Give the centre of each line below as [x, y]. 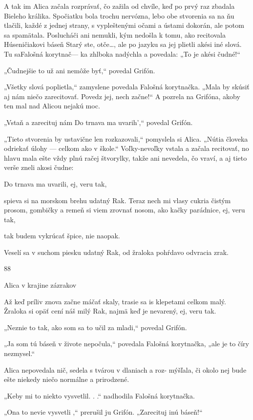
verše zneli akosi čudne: [39, 167]
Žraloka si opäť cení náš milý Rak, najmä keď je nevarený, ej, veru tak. [110, 311]
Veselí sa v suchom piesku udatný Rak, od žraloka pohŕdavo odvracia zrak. [116, 252]
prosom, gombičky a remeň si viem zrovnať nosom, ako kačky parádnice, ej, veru [125, 210]
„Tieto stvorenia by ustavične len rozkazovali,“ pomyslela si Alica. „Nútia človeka [126, 138]
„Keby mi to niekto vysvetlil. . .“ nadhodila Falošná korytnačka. [99, 395]
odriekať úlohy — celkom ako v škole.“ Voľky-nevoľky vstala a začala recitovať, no [126, 148]
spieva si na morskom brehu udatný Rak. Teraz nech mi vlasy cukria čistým [117, 200]
